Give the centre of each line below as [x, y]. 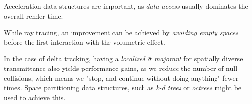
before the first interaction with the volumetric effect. [85, 42]
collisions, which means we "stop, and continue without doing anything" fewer [121, 78]
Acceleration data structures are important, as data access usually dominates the [126, 6]
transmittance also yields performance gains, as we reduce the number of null [121, 68]
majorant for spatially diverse [198, 58]
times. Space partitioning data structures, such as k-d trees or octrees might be [123, 87]
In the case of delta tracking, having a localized [75, 58]
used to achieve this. [35, 97]
